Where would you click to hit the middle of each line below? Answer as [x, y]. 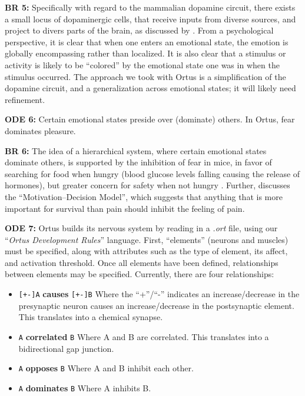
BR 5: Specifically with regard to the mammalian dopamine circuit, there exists [150, 7]
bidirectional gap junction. [66, 348]
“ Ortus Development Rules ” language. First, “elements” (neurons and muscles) [147, 239]
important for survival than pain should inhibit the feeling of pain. [125, 208]
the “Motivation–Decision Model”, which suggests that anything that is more [144, 196]
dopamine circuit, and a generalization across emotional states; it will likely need [150, 88]
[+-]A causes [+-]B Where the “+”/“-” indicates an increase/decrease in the [159, 294]
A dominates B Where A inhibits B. [85, 387]
